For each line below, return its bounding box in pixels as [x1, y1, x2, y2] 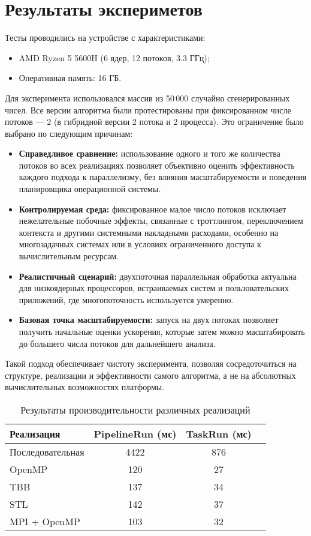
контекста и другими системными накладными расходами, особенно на [19, 226, 279, 238]
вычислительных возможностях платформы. [5, 381, 165, 393]
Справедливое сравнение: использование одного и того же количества [19, 147, 280, 160]
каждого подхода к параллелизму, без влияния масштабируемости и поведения [19, 170, 307, 183]
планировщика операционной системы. [19, 182, 161, 195]
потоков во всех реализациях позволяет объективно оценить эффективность [19, 158, 295, 171]
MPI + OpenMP [10, 514, 80, 528]
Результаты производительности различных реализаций [20, 402, 250, 417]
